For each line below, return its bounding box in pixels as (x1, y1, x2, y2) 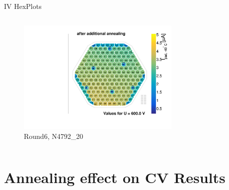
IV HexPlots (4, 1, 42, 11)
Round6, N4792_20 (24, 130, 83, 141)
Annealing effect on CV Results (4, 167, 226, 187)
